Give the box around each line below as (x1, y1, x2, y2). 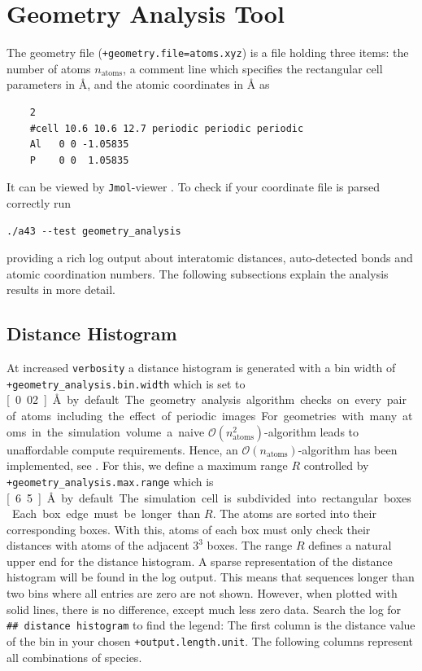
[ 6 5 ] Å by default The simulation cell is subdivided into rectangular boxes (7, 489, 411, 506)
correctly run (7, 195, 72, 211)
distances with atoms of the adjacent (7, 537, 189, 554)
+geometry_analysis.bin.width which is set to (7, 375, 246, 392)
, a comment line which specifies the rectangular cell (123, 59, 383, 77)
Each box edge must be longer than (11, 505, 201, 522)
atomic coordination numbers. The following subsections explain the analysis (7, 265, 389, 282)
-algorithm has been (298, 441, 398, 458)
